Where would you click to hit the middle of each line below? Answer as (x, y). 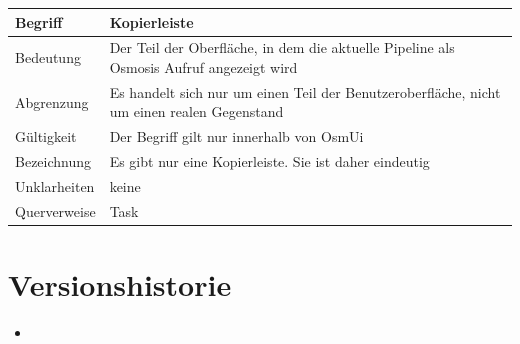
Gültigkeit (46, 136)
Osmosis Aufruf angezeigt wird (203, 66)
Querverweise (55, 210)
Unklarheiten (55, 185)
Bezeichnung (53, 161)
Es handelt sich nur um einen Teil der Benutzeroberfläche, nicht (305, 91)
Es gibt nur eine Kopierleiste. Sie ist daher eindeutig (269, 161)
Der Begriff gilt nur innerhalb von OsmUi (236, 136)
